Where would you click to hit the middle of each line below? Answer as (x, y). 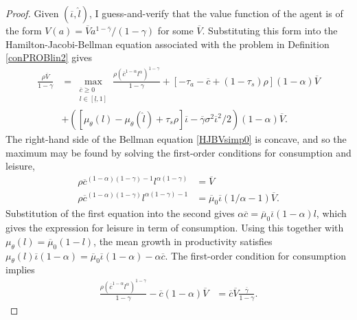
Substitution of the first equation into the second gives (120, 213)
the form (24, 30)
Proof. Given (32, 13)
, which (331, 213)
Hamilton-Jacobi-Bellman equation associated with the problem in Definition (168, 44)
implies (20, 270)
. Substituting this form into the (270, 30)
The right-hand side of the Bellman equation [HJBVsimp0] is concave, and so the (176, 138)
